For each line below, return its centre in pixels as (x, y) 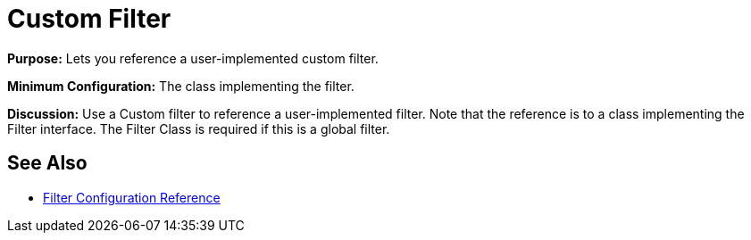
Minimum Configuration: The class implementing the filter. (181, 86)
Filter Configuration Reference (132, 197)
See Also (47, 163)
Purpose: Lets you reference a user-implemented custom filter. (193, 58)
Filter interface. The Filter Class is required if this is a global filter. (199, 128)
